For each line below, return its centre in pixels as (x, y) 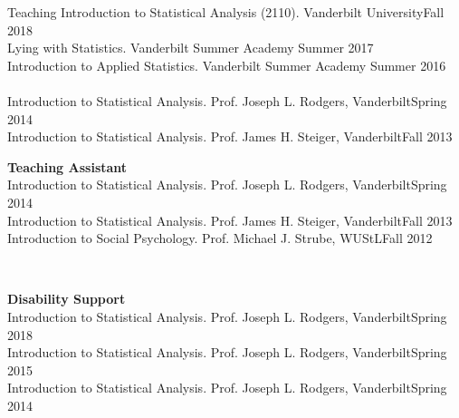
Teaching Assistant (67, 166)
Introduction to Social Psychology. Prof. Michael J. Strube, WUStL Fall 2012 (220, 238)
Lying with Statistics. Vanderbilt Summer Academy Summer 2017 (191, 48)
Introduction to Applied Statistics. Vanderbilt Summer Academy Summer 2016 (227, 65)
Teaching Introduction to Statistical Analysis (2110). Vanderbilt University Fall (226, 12)
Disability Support (67, 299)
